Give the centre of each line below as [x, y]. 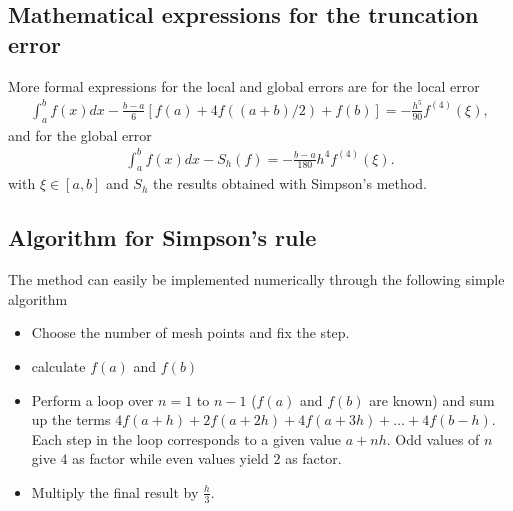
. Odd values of [433, 438]
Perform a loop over [92, 399]
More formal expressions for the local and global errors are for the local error [244, 85]
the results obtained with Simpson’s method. [290, 183]
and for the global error [80, 134]
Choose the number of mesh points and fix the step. [190, 332]
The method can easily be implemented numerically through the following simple [256, 279]
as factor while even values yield [170, 458]
